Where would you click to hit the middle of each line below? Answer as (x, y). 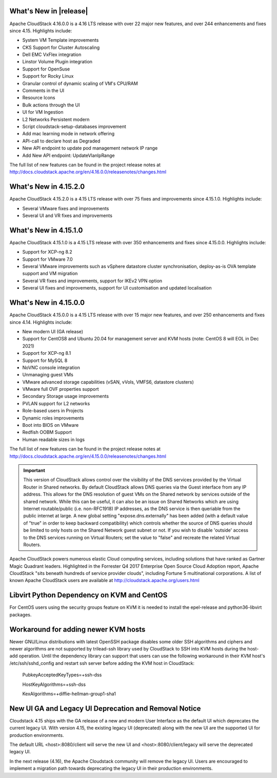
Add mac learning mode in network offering (68, 134)
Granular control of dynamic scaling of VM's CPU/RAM (80, 83)
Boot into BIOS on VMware (51, 425)
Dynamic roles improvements (53, 418)
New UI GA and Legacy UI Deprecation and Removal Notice (105, 708)
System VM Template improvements (61, 40)
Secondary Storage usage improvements (66, 396)
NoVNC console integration (51, 367)
